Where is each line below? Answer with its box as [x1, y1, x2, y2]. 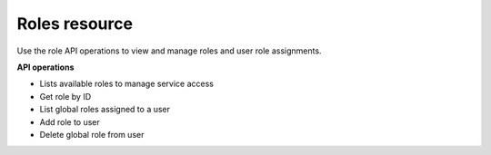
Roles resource [16, 14, 134, 34]
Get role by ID [39, 91, 92, 102]
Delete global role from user [39, 129, 145, 140]
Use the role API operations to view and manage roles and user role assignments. [16, 45, 322, 56]
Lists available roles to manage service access [39, 78, 214, 90]
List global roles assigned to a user [39, 104, 171, 115]
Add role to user [39, 116, 100, 127]
